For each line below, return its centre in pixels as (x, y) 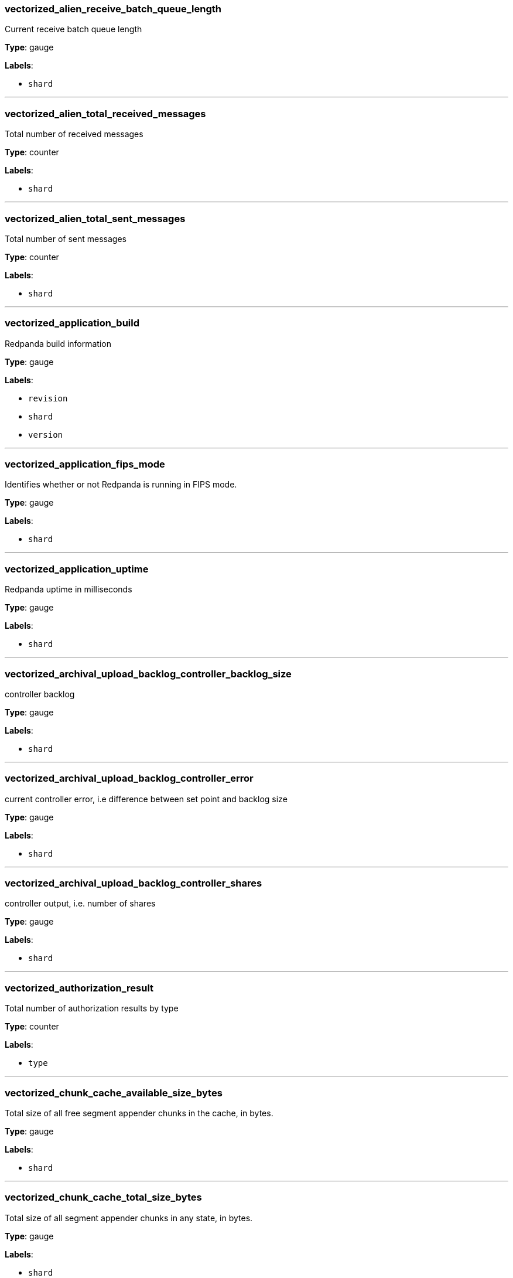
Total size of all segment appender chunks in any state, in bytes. (129, 1218)
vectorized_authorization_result (79, 988)
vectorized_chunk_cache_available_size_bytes (114, 1093)
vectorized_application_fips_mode (85, 464)
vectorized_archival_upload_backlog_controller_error (129, 778)
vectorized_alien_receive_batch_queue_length (113, 9)
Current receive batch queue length (73, 29)
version (46, 434)
